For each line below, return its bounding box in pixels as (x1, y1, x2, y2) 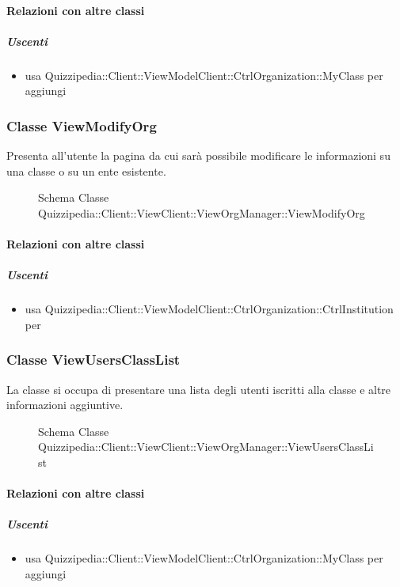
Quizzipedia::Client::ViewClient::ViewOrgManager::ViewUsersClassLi (38, 438, 374, 455)
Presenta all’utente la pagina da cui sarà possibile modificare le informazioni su (6, 147, 390, 164)
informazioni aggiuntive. (6, 396, 124, 413)
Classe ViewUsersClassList (6, 350, 181, 369)
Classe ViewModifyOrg (6, 116, 157, 135)
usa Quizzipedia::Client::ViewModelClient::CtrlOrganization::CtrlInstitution (25, 301, 394, 317)
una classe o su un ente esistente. (6, 162, 166, 179)
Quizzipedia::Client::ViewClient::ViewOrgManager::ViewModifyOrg (38, 204, 365, 221)
